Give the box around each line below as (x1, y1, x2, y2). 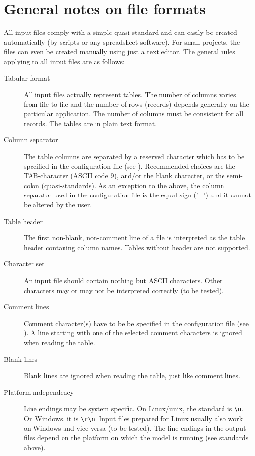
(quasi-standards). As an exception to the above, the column (41, 180, 224, 190)
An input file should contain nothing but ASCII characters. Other (24, 275, 223, 285)
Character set (4, 259, 45, 269)
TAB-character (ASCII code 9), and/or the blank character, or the (24, 170, 225, 181)
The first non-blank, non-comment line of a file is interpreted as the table (24, 232, 245, 243)
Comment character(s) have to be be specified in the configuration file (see (24, 318, 249, 328)
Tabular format (4, 72, 50, 83)
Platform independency (4, 387, 74, 397)
